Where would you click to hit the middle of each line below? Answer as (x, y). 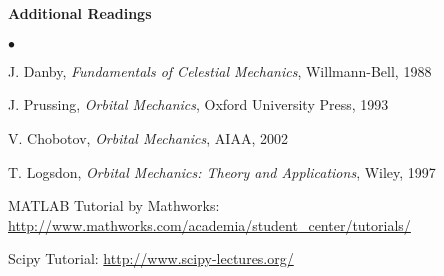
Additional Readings (80, 12)
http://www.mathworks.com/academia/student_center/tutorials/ (209, 224)
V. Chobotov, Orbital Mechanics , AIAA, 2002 (148, 137)
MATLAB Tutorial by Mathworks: (114, 205)
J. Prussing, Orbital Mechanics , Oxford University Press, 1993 (198, 104)
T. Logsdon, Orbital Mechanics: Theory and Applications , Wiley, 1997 (222, 171)
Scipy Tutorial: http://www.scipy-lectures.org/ (151, 258)
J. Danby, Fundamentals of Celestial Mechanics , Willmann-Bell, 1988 (220, 70)
